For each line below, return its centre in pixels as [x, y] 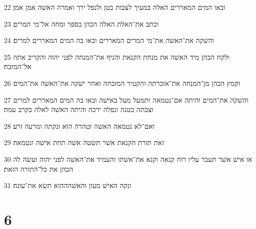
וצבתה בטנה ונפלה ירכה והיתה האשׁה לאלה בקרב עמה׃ [79, 109]
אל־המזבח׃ [18, 66]
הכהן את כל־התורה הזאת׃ [39, 169]
